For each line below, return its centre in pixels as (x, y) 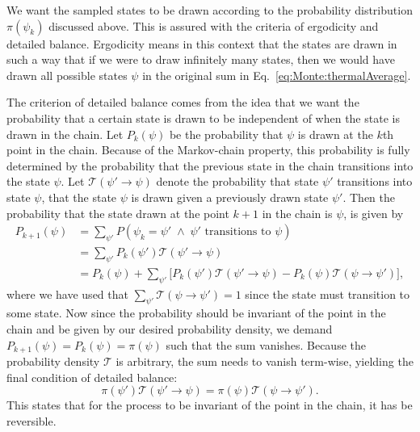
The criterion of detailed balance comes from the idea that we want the (183, 102)
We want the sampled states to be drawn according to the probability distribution (210, 10)
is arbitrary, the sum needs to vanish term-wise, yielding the (265, 361)
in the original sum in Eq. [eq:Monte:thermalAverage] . (277, 75)
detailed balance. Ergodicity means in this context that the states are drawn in (202, 43)
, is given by (374, 213)
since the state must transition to (328, 294)
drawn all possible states (67, 75)
